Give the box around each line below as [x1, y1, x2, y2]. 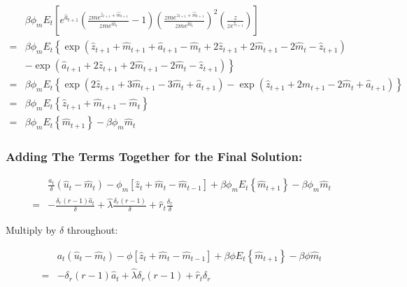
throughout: [66, 223, 118, 237]
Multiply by [6, 223, 57, 237]
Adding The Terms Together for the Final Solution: [6, 148, 303, 165]
